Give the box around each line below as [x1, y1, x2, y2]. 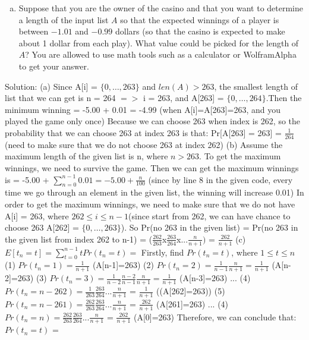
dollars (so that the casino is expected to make [115, 25, 285, 37]
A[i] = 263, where [5, 209, 69, 222]
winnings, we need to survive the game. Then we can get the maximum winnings [5, 161, 299, 174]
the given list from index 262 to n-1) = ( [5, 232, 153, 245]
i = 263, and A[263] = [143, 92, 224, 104]
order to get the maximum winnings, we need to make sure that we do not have [5, 197, 295, 210]
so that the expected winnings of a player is [120, 13, 279, 26]
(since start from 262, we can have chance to [128, 209, 291, 222]
